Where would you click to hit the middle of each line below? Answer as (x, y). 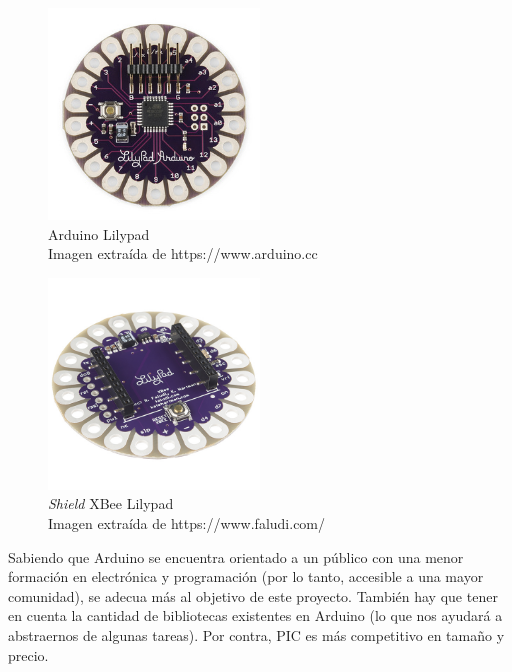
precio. (28, 654)
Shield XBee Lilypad (111, 503)
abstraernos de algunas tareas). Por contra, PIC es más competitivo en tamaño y (256, 634)
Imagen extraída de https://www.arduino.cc (183, 253)
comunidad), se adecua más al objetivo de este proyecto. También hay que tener (253, 595)
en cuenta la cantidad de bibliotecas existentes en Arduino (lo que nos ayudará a (255, 615)
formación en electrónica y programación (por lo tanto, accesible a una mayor (246, 576)
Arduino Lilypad (99, 233)
